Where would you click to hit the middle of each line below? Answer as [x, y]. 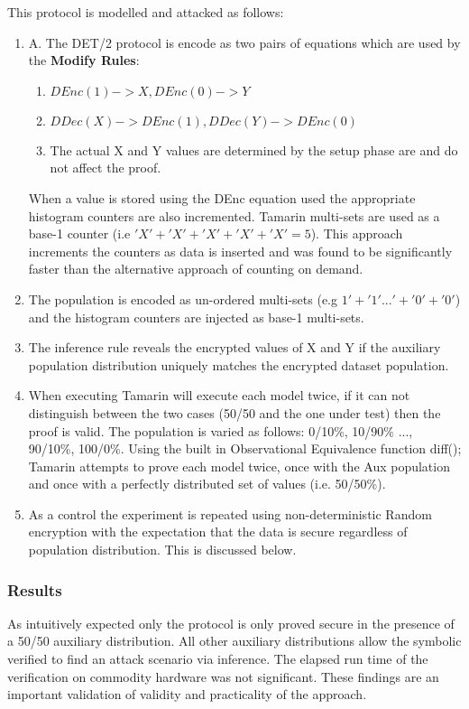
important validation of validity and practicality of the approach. [187, 694]
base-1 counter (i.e [79, 233]
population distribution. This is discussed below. [162, 550]
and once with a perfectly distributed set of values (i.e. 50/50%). [207, 484]
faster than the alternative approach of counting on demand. [196, 269]
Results [35, 589]
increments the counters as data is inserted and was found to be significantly [240, 251]
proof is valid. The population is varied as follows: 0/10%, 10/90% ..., [221, 430]
